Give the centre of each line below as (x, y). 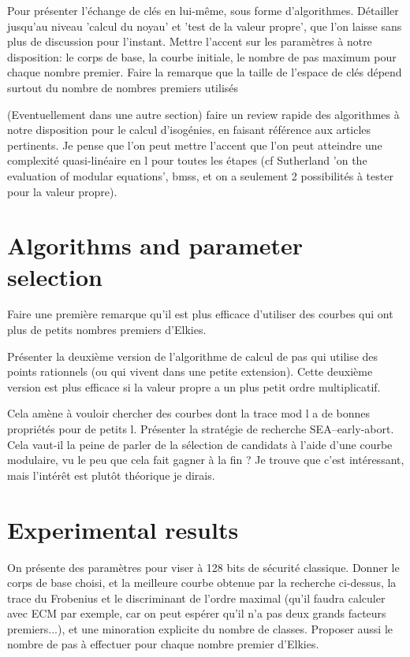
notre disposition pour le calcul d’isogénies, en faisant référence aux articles (189, 130)
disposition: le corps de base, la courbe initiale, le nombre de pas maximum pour (202, 56)
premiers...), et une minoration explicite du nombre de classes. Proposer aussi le (200, 628)
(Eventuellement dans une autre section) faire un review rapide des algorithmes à (203, 114)
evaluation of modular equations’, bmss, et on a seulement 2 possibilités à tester (200, 175)
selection (55, 276)
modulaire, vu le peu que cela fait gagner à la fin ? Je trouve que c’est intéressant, (206, 460)
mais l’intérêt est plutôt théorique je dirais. (111, 475)
